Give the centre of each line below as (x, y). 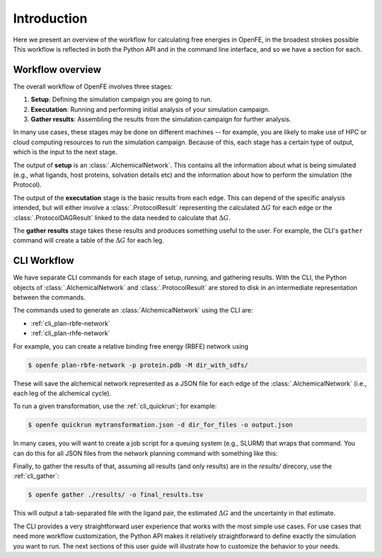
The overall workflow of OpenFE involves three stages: (93, 86)
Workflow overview (57, 70)
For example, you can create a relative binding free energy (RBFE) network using (131, 346)
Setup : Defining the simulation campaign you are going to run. (121, 100)
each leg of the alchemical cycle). (62, 393)
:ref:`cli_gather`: (36, 476)
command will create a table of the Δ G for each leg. (88, 240)
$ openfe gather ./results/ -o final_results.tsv (116, 495)
